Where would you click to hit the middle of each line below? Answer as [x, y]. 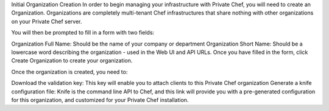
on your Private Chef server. [47, 21]
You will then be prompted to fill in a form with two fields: [83, 33]
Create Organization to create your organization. [72, 61]
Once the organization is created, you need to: [69, 72]
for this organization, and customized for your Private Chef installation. [100, 99]
